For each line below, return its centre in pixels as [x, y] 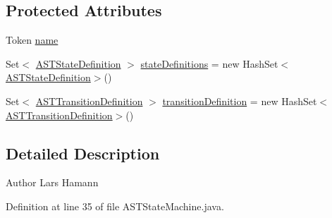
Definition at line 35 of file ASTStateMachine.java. [115, 206]
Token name [32, 40]
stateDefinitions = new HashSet [209, 63]
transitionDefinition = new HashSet [240, 101]
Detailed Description [83, 153]
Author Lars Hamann [52, 182]
